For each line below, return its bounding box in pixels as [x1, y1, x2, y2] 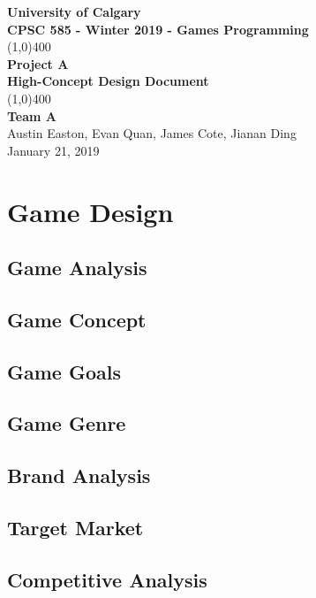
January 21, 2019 [7, 141, 100, 159]
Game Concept [7, 305, 147, 333]
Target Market [7, 514, 144, 541]
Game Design [7, 193, 174, 229]
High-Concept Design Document [7, 72, 209, 90]
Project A [7, 54, 69, 73]
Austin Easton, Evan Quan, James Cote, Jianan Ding [7, 124, 297, 142]
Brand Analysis [7, 462, 151, 489]
